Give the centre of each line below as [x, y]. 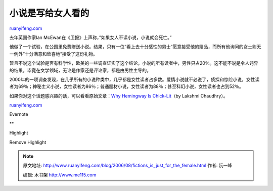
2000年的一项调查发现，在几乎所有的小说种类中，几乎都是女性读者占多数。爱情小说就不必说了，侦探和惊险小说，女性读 [134, 79]
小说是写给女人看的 [49, 13]
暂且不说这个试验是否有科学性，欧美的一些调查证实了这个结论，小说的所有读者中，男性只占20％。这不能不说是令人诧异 [134, 63]
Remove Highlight [28, 142]
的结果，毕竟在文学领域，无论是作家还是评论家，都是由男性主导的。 [80, 70]
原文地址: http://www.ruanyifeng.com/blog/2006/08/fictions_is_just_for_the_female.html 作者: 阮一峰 [128, 165]
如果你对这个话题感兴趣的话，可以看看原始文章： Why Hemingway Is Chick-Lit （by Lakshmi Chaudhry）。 [119, 96]
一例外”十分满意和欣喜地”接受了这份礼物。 [54, 54]
